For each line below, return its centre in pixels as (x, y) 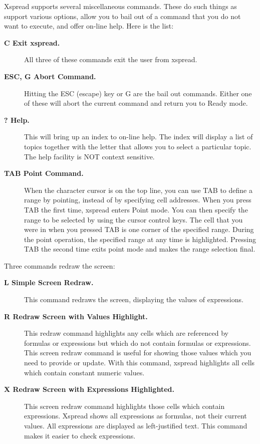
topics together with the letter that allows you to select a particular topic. (138, 146)
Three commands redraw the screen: (60, 265)
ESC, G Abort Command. (50, 76)
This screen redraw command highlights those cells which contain (124, 406)
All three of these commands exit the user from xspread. (111, 59)
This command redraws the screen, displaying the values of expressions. (134, 299)
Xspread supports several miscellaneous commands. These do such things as (120, 6)
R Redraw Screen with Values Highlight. (76, 316)
